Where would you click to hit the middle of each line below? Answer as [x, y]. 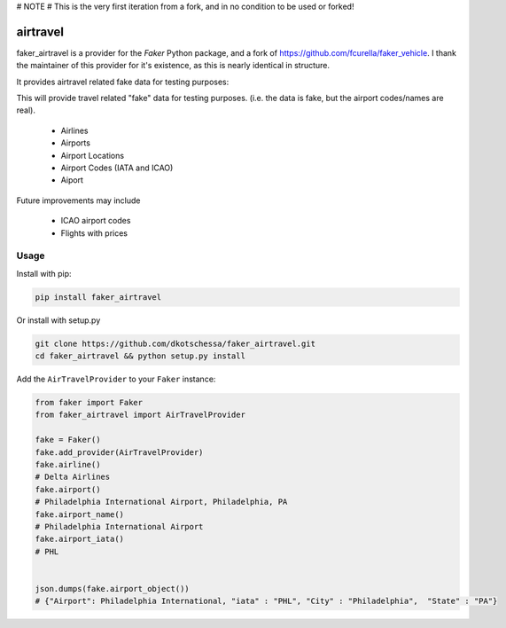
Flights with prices [94, 233]
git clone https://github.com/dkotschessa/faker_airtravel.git [175, 343]
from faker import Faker [89, 403]
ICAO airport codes [96, 221]
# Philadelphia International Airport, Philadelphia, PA [161, 502]
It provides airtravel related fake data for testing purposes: [123, 82]
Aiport [72, 180]
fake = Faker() [68, 440]
